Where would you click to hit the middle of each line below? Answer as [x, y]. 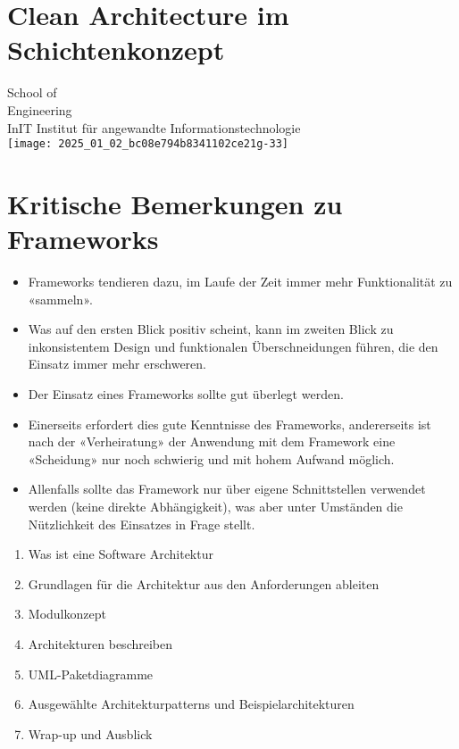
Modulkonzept [67, 614]
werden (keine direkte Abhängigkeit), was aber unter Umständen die [215, 506]
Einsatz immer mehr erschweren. [117, 364]
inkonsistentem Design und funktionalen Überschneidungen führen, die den [233, 346]
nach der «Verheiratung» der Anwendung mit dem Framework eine [212, 441]
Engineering [40, 109]
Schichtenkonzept [116, 50]
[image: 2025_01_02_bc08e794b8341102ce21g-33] [148, 144]
